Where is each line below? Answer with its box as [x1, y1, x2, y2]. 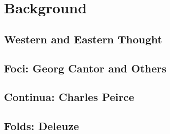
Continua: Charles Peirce [4, 89, 135, 104]
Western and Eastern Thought [4, 31, 162, 46]
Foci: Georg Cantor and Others [4, 60, 167, 75]
